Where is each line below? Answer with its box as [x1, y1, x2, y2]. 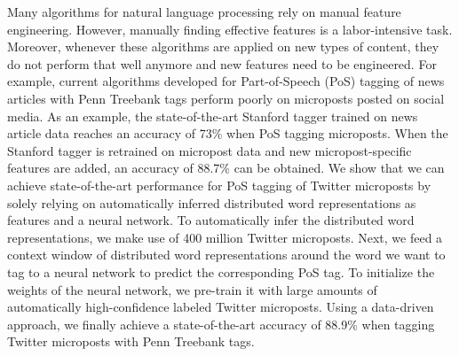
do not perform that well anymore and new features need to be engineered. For [7, 54, 437, 73]
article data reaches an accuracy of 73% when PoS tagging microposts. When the [7, 124, 448, 143]
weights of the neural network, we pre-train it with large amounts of [7, 280, 377, 298]
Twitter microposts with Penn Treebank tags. [7, 332, 255, 351]
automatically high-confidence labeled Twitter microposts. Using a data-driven [7, 298, 434, 316]
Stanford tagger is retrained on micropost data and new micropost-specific [7, 141, 412, 159]
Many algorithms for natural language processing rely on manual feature [7, 3, 401, 20]
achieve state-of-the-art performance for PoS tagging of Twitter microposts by [7, 175, 431, 194]
